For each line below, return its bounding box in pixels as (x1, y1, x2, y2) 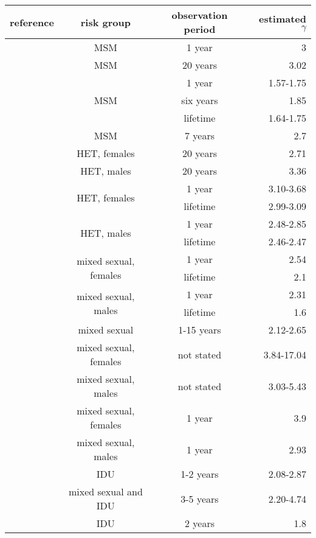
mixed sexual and (68, 484, 143, 498)
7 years (184, 128, 215, 142)
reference (10, 15, 54, 29)
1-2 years (180, 467, 219, 481)
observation (171, 8, 228, 22)
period (184, 22, 216, 36)
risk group (80, 15, 131, 29)
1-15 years (178, 323, 221, 337)
